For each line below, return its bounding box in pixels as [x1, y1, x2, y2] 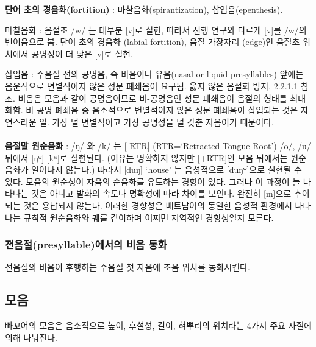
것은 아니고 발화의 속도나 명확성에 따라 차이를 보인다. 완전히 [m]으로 [31, 187, 292, 200]
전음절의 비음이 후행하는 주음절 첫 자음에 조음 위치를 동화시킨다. [5, 261, 250, 273]
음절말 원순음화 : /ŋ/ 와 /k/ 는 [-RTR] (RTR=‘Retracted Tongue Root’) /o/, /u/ [5, 139, 311, 152]
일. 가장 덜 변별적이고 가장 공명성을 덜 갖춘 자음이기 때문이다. [39, 115, 274, 128]
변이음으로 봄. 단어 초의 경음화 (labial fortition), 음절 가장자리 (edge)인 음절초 [5, 35, 300, 48]
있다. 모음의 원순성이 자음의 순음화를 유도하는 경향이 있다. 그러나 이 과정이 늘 [5, 175, 301, 188]
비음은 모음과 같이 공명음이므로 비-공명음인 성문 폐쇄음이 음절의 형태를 [18, 91, 287, 104]
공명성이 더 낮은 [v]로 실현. [31, 47, 133, 60]
